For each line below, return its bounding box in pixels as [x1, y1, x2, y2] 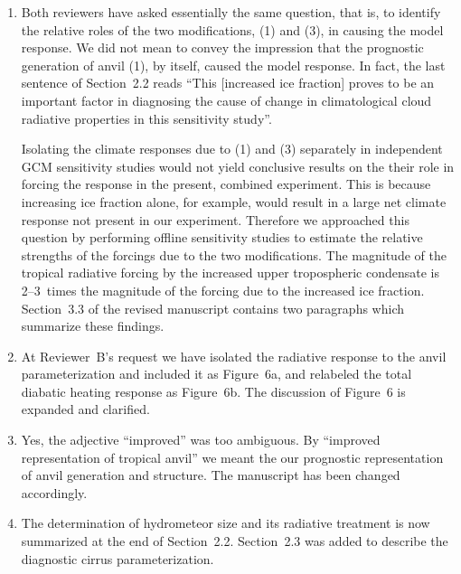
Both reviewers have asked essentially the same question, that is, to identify [21, 3, 441, 21]
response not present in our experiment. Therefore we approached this [21, 210, 409, 229]
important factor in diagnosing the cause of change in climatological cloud [21, 90, 432, 109]
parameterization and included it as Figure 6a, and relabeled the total [21, 364, 412, 383]
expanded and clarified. [21, 400, 150, 419]
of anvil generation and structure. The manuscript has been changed [21, 466, 400, 485]
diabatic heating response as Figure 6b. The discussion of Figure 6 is [21, 381, 406, 400]
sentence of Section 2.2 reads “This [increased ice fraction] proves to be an [21, 73, 435, 92]
